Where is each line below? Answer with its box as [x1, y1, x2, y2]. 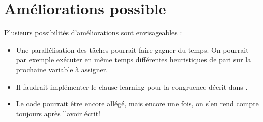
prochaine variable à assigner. [16, 64, 108, 74]
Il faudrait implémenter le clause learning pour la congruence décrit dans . [16, 81, 248, 92]
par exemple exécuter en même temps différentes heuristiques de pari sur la [16, 54, 251, 65]
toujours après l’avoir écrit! [16, 108, 101, 118]
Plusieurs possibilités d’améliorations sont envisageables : [4, 27, 182, 38]
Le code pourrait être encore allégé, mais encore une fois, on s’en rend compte [16, 98, 259, 109]
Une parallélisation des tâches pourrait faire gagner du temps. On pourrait [16, 44, 249, 55]
